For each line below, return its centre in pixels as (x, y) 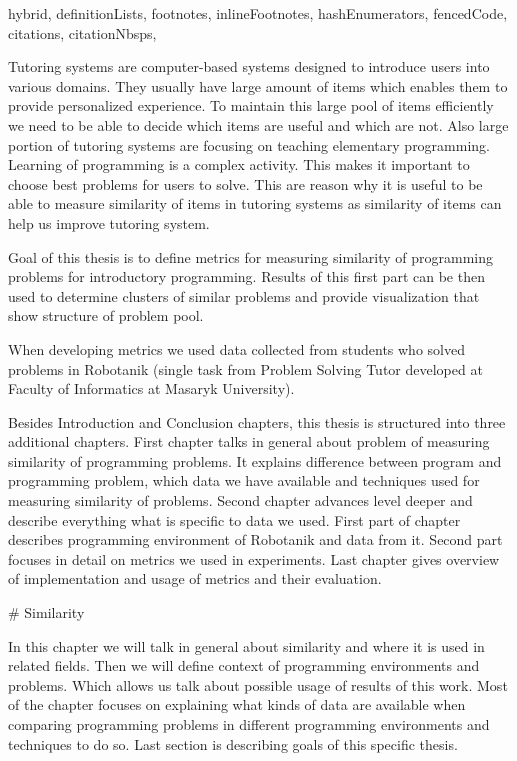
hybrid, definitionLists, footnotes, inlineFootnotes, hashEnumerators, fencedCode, (258, 13)
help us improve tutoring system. (109, 222)
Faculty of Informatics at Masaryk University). (151, 388)
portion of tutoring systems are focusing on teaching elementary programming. (249, 144)
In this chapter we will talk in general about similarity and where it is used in (246, 645)
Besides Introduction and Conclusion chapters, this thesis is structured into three (257, 421)
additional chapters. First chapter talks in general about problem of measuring (249, 441)
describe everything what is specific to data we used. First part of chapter (234, 519)
